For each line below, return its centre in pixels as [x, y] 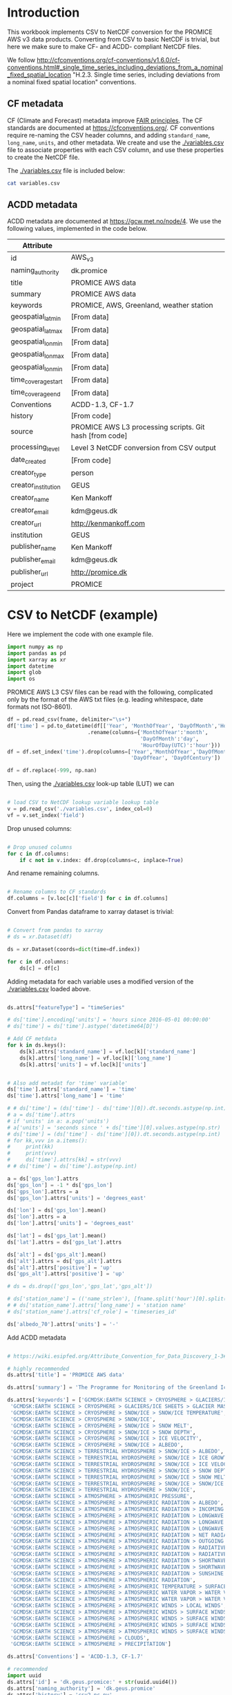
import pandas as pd [37, 653]
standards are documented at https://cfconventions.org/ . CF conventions [111, 128]
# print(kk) [30, 1147]
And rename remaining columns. [54, 873]
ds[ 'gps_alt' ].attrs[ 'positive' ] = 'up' [66, 1274]
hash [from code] [99, 436]
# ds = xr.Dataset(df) [40, 937]
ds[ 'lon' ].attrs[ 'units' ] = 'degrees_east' [71, 1224]
